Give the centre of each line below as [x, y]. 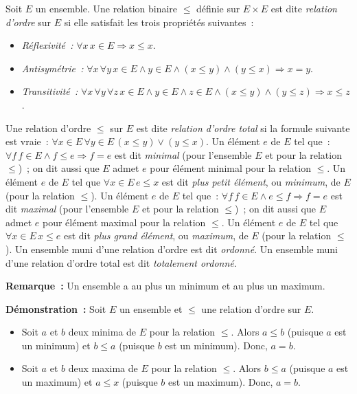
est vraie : [27, 141]
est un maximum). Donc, [221, 382]
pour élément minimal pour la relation [230, 168]
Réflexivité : [47, 45]
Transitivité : [50, 91]
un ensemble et [151, 308]
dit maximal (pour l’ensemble [67, 209]
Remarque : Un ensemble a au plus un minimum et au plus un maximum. [165, 286]
